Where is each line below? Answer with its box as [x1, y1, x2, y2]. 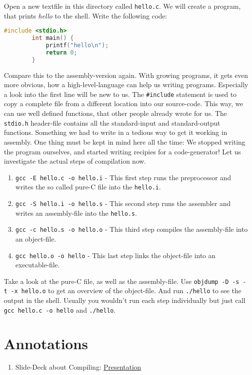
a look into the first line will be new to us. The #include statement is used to [4, 89, 237, 99]
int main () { [32, 35, 74, 42]
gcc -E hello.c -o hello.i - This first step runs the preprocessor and [15, 172, 231, 182]
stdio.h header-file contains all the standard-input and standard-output [4, 117, 220, 128]
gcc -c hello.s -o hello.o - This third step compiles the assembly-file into [15, 224, 248, 234]
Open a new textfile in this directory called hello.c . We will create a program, [4, 1, 241, 11]
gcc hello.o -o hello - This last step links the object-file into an [15, 250, 216, 260]
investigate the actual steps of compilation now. [4, 156, 146, 166]
